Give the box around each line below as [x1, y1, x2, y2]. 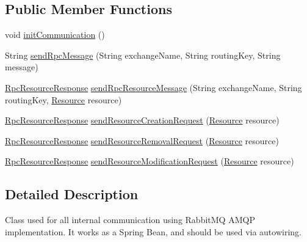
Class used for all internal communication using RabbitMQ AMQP [5, 213, 255, 226]
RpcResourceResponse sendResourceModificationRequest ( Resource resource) [5, 155, 294, 167]
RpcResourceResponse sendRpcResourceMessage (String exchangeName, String [5, 81, 302, 94]
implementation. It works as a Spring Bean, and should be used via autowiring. [5, 225, 302, 238]
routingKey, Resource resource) [5, 93, 122, 106]
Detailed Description [5, 185, 139, 204]
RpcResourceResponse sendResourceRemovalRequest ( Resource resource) [5, 134, 279, 147]
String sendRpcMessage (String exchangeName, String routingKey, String [5, 48, 281, 61]
